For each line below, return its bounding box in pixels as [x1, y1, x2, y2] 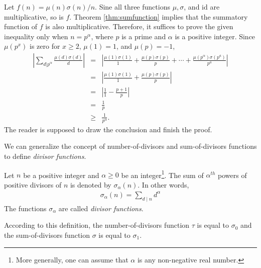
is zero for [30, 41, 60, 51]
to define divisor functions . [4, 151, 86, 161]
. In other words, [138, 179, 189, 190]
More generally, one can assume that [16, 254, 128, 264]
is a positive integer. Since [175, 31, 255, 41]
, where [91, 31, 113, 41]
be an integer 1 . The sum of [121, 168, 204, 180]
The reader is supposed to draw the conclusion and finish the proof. [4, 124, 212, 134]
